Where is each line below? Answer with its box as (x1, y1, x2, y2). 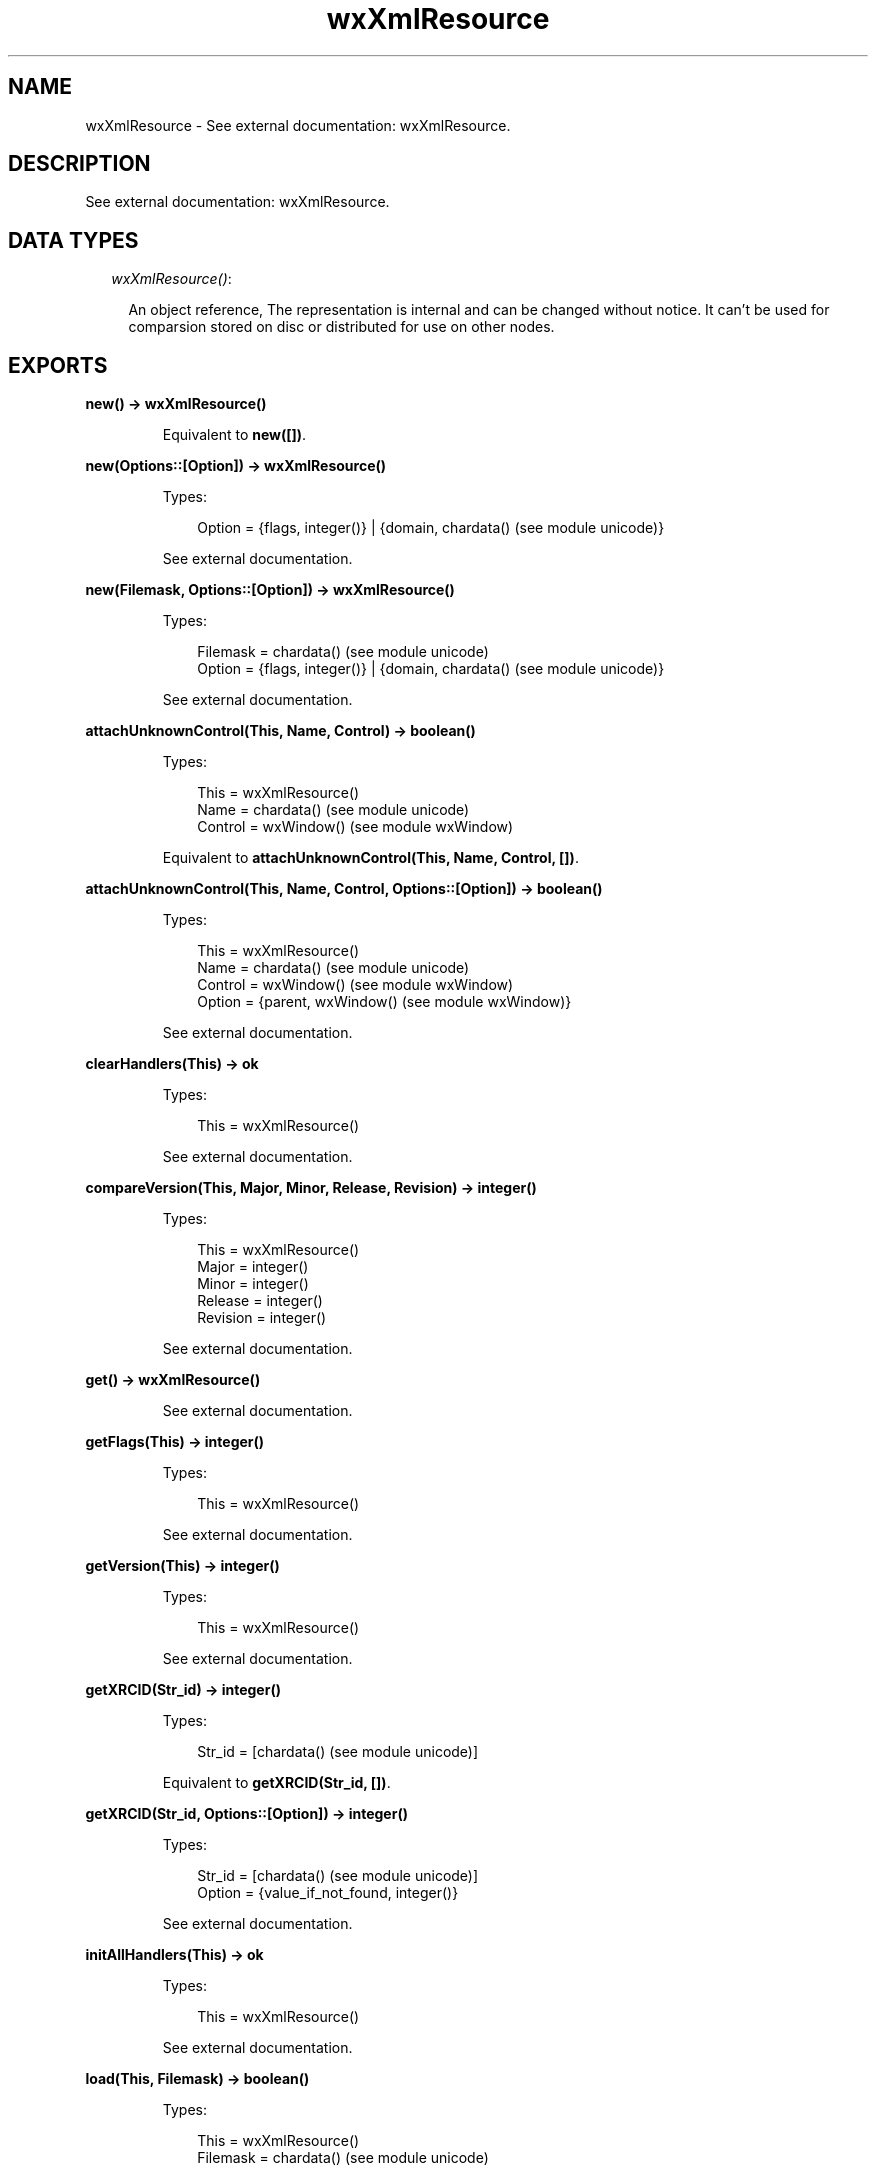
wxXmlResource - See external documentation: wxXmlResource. (85, 116, 511, 134)
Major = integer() (197, 1258, 309, 1276)
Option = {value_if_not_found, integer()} (197, 1884, 459, 1902)
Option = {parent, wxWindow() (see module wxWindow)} (197, 993, 572, 1011)
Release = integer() (197, 1292, 323, 1310)
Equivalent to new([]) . (162, 426, 307, 444)
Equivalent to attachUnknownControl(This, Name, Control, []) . (162, 849, 579, 867)
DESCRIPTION (8, 151, 151, 177)
